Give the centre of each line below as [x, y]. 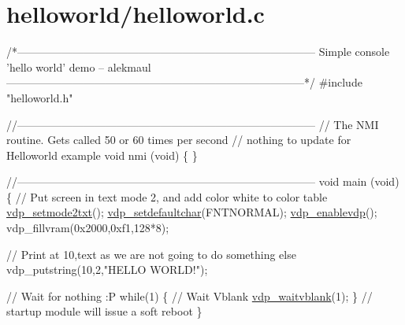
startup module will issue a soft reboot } [104, 311]
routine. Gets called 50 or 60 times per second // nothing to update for [179, 140]
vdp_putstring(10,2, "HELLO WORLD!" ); [107, 270]
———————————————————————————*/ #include [184, 82]
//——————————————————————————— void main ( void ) [203, 181]
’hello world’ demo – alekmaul [79, 66]
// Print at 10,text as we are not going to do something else [151, 254]
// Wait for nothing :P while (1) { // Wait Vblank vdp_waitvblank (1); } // [189, 295]
